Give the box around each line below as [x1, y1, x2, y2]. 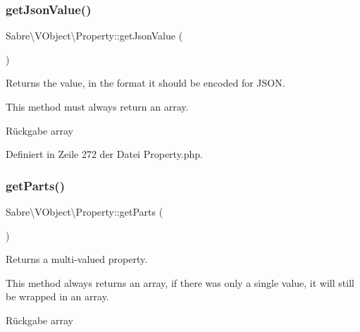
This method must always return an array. [6, 99, 189, 113]
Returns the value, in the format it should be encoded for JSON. [6, 75, 285, 90]
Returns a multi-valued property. [6, 252, 148, 266]
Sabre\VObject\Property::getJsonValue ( [6, 28, 183, 43]
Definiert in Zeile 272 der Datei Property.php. [6, 147, 203, 161]
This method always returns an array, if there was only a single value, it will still [6, 275, 354, 290]
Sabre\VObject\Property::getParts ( [6, 204, 163, 219]
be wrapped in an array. [6, 289, 109, 304]
